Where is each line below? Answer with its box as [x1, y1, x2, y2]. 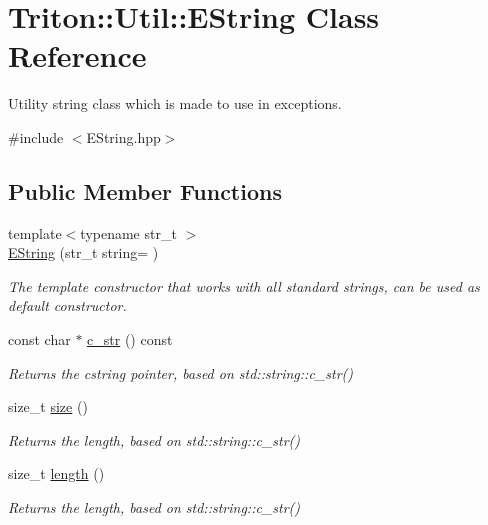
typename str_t [80, 222, 177, 243]
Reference [8, 35, 147, 76]
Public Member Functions [8, 175, 282, 206]
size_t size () [8, 396, 88, 417]
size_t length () [8, 463, 105, 484]
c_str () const [87, 329, 173, 350]
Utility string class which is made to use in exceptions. [8, 93, 342, 114]
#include [8, 126, 64, 147]
